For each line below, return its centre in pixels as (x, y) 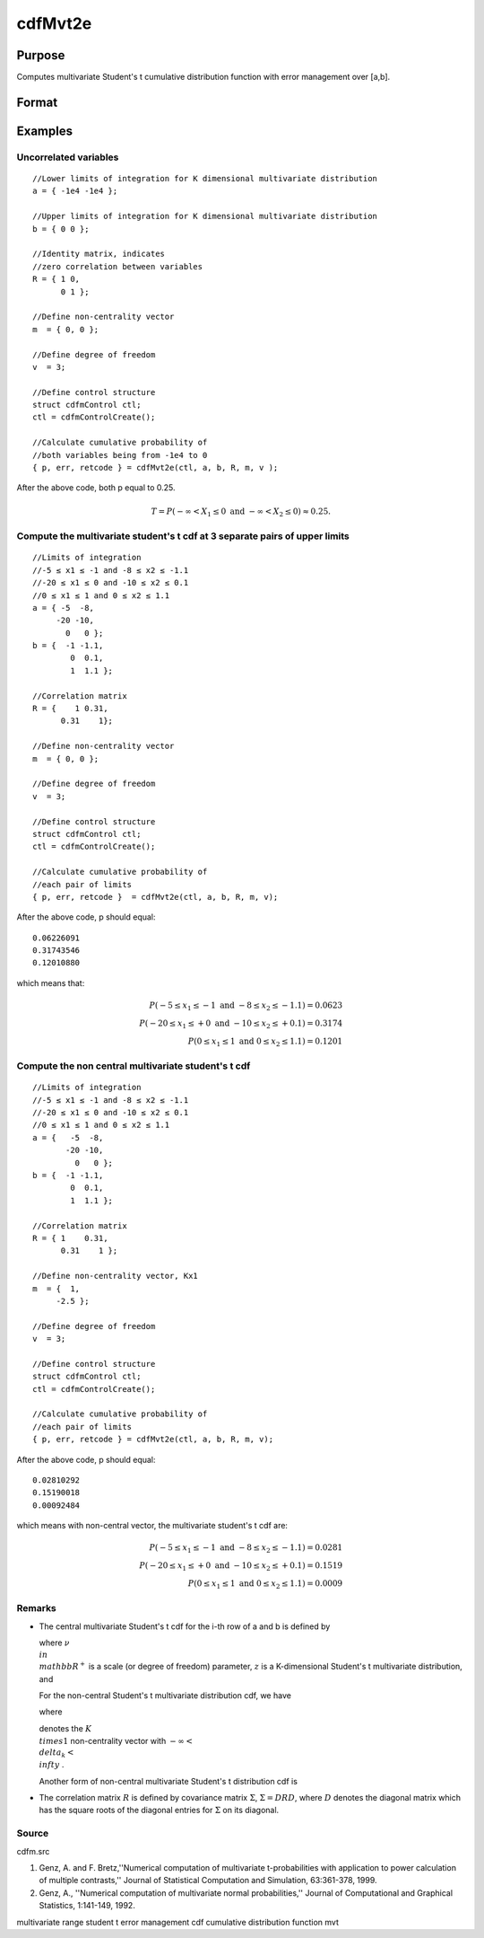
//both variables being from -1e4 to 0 (120, 455)
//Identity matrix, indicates (99, 254)
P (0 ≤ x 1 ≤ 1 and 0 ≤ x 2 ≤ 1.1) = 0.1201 (265, 1042)
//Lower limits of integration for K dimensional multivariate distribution (205, 179)
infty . (52, 1765)
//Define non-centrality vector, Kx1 (116, 1276)
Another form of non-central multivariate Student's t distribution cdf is (168, 1781)
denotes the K (65, 1728)
